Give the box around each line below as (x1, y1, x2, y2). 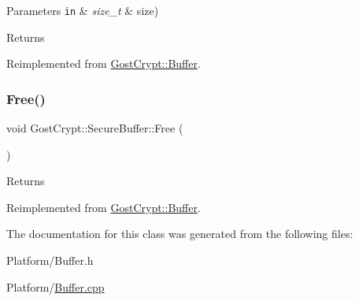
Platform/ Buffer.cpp (6, 278, 105, 295)
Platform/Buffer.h (6, 252, 94, 269)
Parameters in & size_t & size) (6, 2, 159, 18)
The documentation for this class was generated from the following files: (6, 225, 353, 242)
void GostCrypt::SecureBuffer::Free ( (6, 120, 183, 136)
